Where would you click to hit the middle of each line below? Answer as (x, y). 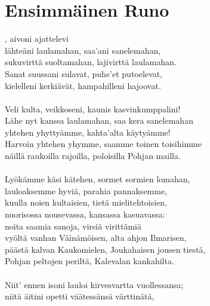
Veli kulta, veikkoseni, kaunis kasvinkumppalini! (93, 108)
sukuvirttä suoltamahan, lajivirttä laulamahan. (91, 62)
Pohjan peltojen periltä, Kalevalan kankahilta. (89, 261)
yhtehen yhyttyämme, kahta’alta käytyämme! (88, 132)
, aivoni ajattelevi (37, 39)
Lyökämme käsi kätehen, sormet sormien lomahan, (98, 179)
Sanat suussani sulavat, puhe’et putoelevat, (84, 73)
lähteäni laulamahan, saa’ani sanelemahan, (83, 50)
